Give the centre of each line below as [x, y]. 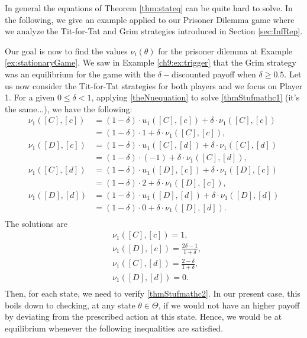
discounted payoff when [214, 74]
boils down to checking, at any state [70, 305]
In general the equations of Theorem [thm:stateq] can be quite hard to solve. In [149, 8]
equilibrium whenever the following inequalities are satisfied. [114, 328]
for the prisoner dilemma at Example [225, 51]
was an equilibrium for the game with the [80, 74]
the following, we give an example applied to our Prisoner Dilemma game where [150, 19]
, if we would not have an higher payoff [229, 305]
